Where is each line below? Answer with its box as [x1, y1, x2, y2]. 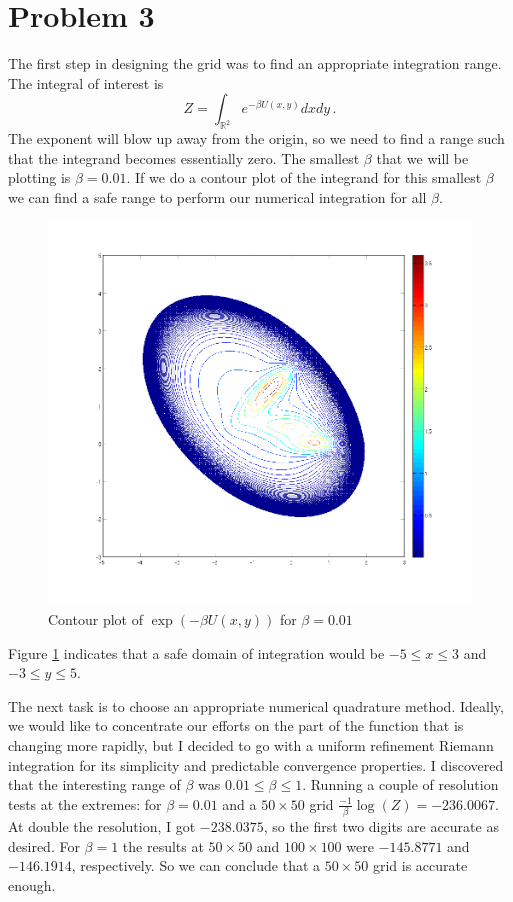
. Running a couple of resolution [302, 774, 499, 795]
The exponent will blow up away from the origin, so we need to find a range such [8, 128, 505, 149]
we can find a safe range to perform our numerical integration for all [8, 186, 427, 207]
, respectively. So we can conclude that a [71, 855, 321, 876]
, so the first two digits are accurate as [263, 816, 499, 836]
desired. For [8, 835, 80, 856]
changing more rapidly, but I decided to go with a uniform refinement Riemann [8, 734, 494, 755]
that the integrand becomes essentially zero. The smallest [8, 147, 360, 168]
